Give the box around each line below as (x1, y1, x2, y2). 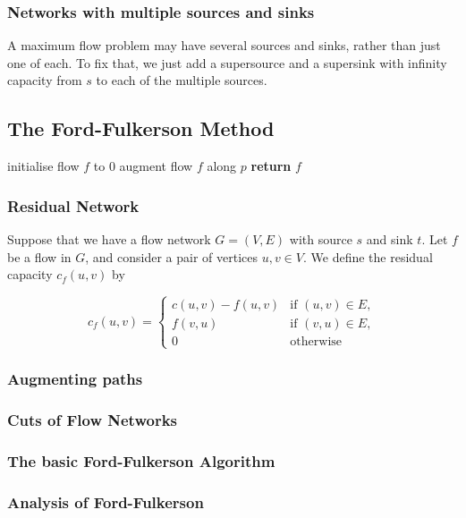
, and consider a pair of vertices (85, 247, 258, 266)
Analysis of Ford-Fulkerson (7, 490, 204, 513)
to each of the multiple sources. (96, 71, 267, 89)
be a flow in (7, 247, 72, 266)
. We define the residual (302, 247, 433, 266)
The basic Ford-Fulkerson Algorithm (7, 450, 275, 471)
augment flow (119, 157, 193, 175)
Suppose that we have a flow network (7, 230, 211, 249)
